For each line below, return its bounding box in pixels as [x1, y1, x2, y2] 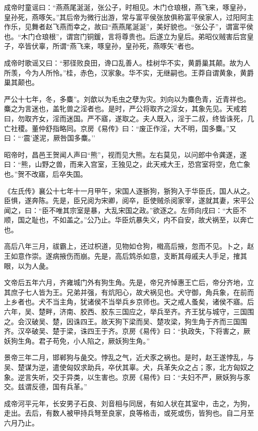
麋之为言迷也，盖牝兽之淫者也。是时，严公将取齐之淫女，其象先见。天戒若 [4, 103, 247, 114]
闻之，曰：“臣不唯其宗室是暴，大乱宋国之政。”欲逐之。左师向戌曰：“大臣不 [4, 205, 247, 215]
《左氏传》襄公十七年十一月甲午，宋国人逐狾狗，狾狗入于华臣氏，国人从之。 [4, 185, 254, 196]
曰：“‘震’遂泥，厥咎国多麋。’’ [4, 133, 95, 143]
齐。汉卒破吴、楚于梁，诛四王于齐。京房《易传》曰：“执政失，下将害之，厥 [4, 326, 251, 336]
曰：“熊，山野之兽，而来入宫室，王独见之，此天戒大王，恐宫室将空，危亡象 [4, 159, 251, 169]
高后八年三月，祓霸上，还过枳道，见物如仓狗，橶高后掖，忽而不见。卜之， [4, 241, 247, 251]
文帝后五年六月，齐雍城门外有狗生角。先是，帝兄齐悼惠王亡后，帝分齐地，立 [4, 277, 254, 287]
